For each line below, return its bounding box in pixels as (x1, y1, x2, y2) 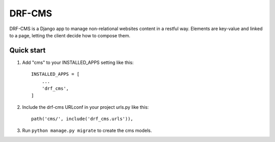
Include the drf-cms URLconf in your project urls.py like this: (22, 104, 149, 110)
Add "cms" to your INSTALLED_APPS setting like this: (22, 59, 134, 65)
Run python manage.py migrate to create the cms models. (22, 127, 152, 133)
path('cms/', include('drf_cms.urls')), (31, 116, 133, 122)
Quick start (9, 46, 46, 55)
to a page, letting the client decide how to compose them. (9, 32, 131, 38)
